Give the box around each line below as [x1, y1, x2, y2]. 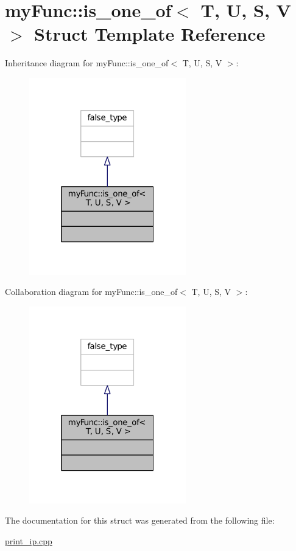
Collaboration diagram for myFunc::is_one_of [5, 285, 178, 298]
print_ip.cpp [5, 534, 52, 547]
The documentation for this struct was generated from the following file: [5, 514, 275, 527]
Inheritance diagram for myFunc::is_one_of [5, 57, 169, 69]
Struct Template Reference [34, 21, 266, 46]
